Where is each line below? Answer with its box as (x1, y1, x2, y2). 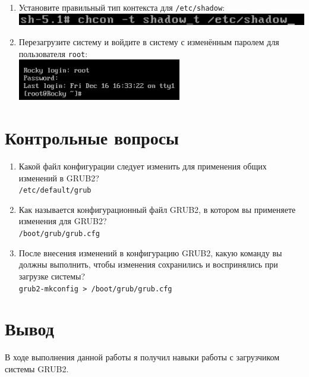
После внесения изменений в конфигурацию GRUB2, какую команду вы (18, 246, 282, 259)
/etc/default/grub (18, 186, 92, 195)
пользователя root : (18, 47, 88, 59)
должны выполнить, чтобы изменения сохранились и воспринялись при (18, 258, 278, 271)
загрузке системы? (18, 269, 86, 282)
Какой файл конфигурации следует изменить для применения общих (18, 160, 267, 172)
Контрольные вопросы (5, 125, 179, 150)
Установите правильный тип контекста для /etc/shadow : (18, 1, 225, 13)
